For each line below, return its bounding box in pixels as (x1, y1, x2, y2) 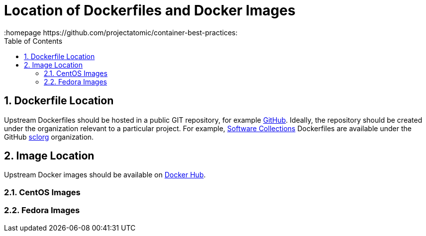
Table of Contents (4, 36, 63, 45)
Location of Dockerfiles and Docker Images (4, 2, 296, 19)
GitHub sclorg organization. (4, 132, 94, 141)
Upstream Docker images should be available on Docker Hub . (4, 170, 206, 179)
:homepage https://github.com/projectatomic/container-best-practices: (4, 28, 238, 37)
